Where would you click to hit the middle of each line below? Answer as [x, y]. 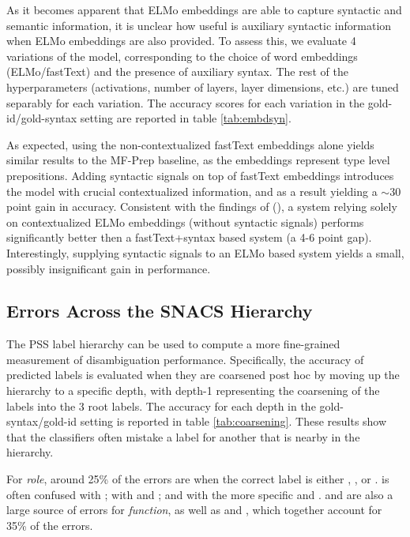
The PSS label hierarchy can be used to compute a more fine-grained [173, 344]
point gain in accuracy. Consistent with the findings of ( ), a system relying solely [202, 207]
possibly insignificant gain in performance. [109, 268]
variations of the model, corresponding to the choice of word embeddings [182, 56]
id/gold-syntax [42, 118]
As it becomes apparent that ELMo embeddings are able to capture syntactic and [204, 9]
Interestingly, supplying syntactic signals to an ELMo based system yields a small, [205, 252]
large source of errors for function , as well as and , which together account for [194, 510]
